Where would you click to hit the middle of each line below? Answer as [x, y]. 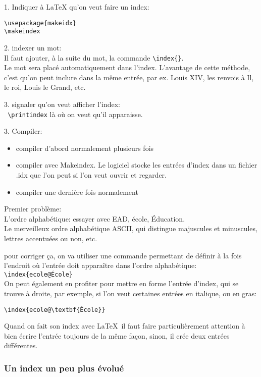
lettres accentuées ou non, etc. [51, 238]
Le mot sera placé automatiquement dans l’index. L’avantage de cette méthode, [127, 67]
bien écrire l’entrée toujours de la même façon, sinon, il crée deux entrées [117, 335]
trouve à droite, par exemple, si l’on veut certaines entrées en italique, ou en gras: [130, 293]
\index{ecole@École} [39, 274]
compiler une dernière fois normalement [77, 192]
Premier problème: [33, 209]
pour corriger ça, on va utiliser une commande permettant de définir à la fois [123, 255]
